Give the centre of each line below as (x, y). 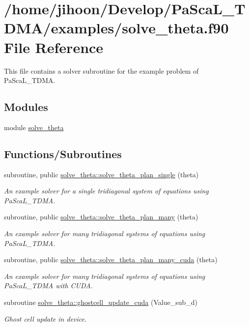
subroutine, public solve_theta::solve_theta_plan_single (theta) (101, 174)
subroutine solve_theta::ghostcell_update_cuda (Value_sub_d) (101, 302)
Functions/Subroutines (63, 153)
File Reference (54, 47)
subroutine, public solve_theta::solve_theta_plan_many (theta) (101, 217)
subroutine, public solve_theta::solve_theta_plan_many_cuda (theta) (111, 259)
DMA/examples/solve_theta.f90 (116, 28)
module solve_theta (34, 127)
